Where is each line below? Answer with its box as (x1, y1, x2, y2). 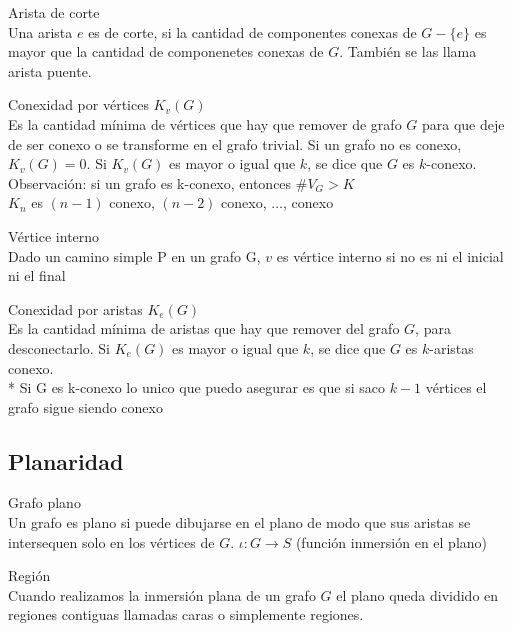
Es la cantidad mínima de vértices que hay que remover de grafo (8, 113, 402, 134)
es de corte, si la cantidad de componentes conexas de (88, 21, 417, 42)
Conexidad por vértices (8, 94, 149, 115)
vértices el (425, 377, 487, 398)
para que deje (421, 113, 505, 134)
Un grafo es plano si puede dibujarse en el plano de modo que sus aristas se (8, 512, 471, 533)
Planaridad (8, 445, 124, 476)
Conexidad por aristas (8, 298, 143, 319)
